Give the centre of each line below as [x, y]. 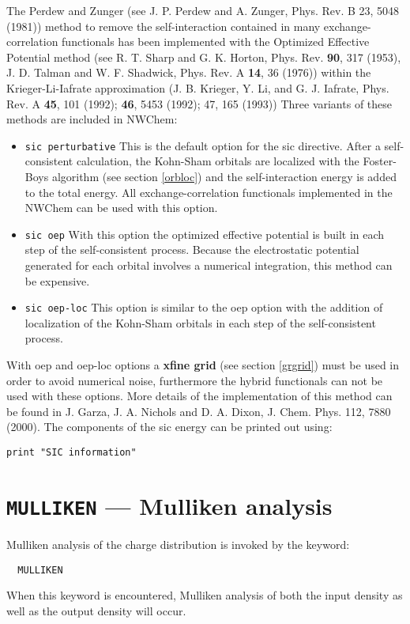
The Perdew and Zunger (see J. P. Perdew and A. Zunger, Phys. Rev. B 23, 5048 [203, 10]
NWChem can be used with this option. [121, 208]
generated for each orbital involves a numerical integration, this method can [209, 265]
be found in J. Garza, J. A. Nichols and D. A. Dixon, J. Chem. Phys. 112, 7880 [199, 411]
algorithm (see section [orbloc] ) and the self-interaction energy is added [224, 176]
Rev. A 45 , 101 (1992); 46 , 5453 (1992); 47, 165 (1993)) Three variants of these [199, 103]
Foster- [380, 161]
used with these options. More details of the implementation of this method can [199, 396]
